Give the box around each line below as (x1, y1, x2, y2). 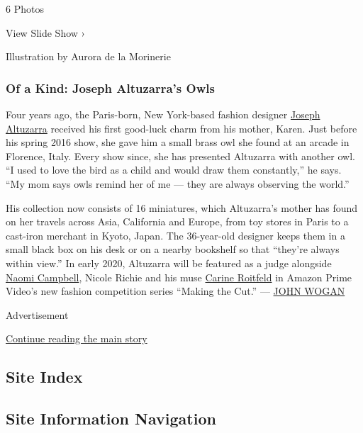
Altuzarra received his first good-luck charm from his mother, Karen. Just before (6, 120, 357, 135)
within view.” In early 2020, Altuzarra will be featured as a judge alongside (6, 255, 332, 270)
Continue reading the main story (6, 331, 147, 346)
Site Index (6, 366, 83, 388)
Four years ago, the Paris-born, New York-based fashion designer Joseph (6, 107, 320, 121)
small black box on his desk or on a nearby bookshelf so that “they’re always (6, 242, 340, 257)
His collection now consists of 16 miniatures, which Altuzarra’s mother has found (6, 200, 358, 215)
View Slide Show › (6, 25, 85, 40)
